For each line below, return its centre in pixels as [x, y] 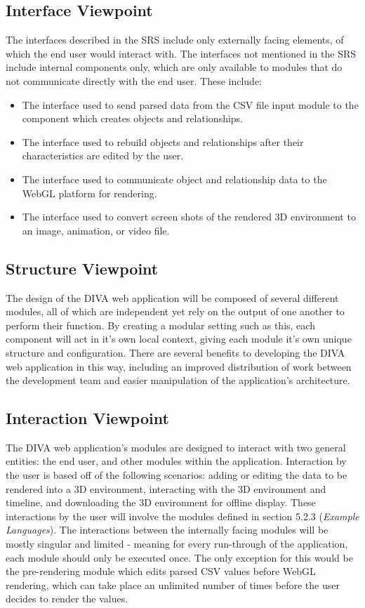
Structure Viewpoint [82, 268]
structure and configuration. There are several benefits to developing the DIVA [175, 352]
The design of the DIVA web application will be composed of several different [172, 297]
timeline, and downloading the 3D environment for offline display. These [161, 502]
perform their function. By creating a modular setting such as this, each [160, 325]
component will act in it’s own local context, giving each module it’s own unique [179, 339]
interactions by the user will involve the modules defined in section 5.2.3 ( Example [182, 516]
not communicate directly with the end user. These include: [134, 80]
